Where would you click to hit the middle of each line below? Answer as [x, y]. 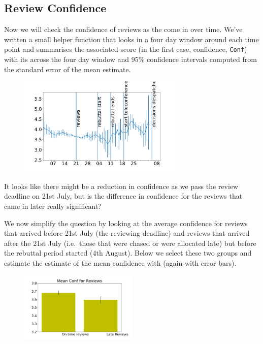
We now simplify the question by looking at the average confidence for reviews [126, 223]
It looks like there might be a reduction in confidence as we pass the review [121, 186]
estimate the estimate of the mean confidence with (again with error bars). [120, 262]
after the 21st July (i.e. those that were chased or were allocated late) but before [130, 243]
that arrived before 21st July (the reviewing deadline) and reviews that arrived [127, 233]
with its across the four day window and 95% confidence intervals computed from [130, 59]
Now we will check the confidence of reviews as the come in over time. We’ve [123, 29]
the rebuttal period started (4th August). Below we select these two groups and [128, 253]
